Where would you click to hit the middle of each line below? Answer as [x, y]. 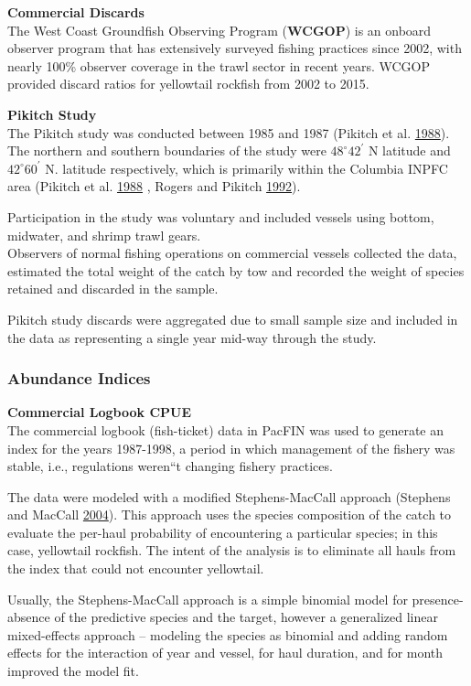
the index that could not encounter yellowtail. [136, 568]
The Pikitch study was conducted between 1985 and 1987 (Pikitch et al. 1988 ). [229, 132]
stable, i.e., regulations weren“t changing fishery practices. [170, 466]
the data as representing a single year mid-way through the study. [192, 337]
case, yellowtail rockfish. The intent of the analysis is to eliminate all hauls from [232, 550]
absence [29, 617]
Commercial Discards [76, 12]
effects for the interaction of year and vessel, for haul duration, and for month [225, 653]
